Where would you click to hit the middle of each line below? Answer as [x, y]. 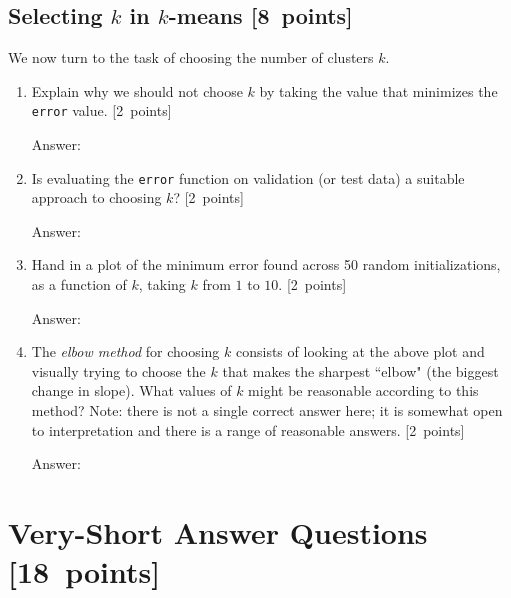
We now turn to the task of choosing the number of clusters [191, 57]
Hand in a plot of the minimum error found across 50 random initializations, [266, 264]
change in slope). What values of [131, 390]
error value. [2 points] [101, 110]
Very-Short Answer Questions [218, 532]
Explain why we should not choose [137, 90]
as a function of [79, 284]
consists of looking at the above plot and [360, 351]
